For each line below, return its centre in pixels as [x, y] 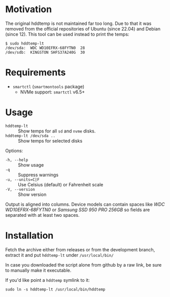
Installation [29, 236]
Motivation [29, 9]
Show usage [31, 165]
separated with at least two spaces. [42, 215]
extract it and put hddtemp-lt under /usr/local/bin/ [60, 255]
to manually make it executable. [38, 270]
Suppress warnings [38, 175]
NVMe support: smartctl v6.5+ [53, 92]
